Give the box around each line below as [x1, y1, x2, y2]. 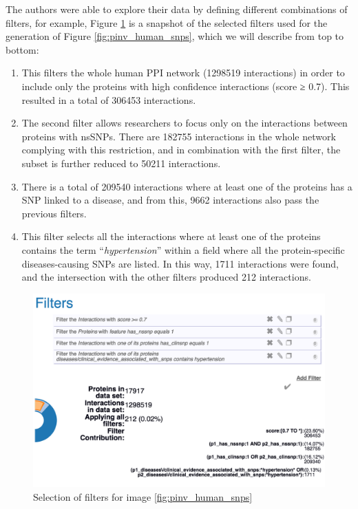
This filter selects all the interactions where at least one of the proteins [21, 229, 321, 243]
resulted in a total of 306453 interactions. [21, 92, 196, 107]
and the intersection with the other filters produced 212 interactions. [21, 270, 311, 284]
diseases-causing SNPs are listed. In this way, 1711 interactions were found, [21, 256, 339, 270]
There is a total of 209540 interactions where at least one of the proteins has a [21, 179, 352, 193]
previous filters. [21, 206, 87, 220]
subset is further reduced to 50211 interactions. [21, 155, 221, 170]
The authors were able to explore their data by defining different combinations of [6, 2, 348, 16]
